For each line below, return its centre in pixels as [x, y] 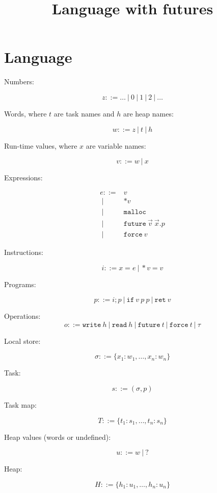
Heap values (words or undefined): [58, 437]
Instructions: [24, 252]
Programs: [20, 284]
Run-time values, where [41, 145]
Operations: [22, 316]
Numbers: [19, 81]
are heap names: [148, 113]
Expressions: [23, 178]
